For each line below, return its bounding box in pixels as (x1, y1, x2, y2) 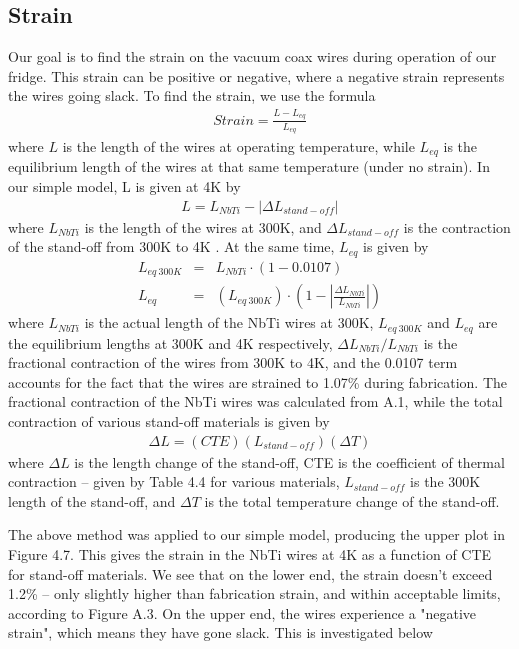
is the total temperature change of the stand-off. (204, 490, 500, 511)
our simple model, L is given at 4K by (8, 176, 241, 197)
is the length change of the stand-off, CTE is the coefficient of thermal (74, 451, 505, 472)
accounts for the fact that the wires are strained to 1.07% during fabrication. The (8, 371, 508, 392)
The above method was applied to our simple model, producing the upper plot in (8, 524, 505, 545)
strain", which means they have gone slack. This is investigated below (8, 622, 433, 643)
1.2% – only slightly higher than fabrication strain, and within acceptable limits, (8, 583, 501, 604)
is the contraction (403, 216, 511, 237)
